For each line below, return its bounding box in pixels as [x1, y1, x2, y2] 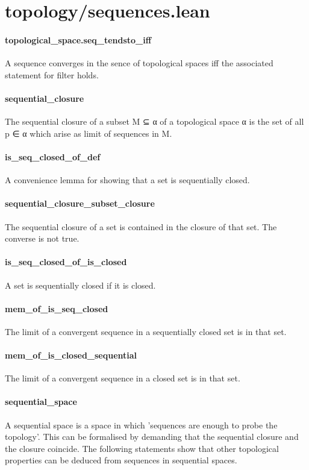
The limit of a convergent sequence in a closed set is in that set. [5, 372, 240, 384]
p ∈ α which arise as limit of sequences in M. [5, 127, 172, 139]
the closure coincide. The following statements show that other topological [5, 442, 279, 454]
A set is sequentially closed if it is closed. [5, 278, 156, 291]
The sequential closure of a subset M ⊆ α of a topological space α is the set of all [5, 115, 304, 128]
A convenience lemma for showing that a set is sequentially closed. [5, 174, 250, 186]
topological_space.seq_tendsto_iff [5, 33, 152, 46]
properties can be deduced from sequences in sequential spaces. [5, 454, 237, 466]
